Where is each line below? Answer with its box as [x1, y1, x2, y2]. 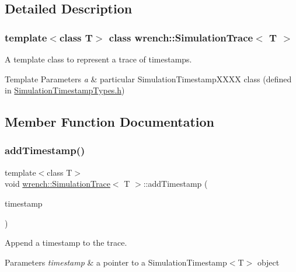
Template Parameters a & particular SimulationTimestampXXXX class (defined [5, 72, 292, 85]
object [257, 256, 280, 268]
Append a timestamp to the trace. [5, 236, 127, 249]
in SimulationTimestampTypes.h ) [5, 84, 125, 96]
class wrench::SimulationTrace [109, 30, 253, 44]
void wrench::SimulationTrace [5, 177, 110, 190]
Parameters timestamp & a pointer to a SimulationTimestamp [5, 256, 227, 268]
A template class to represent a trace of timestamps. [5, 53, 192, 65]
